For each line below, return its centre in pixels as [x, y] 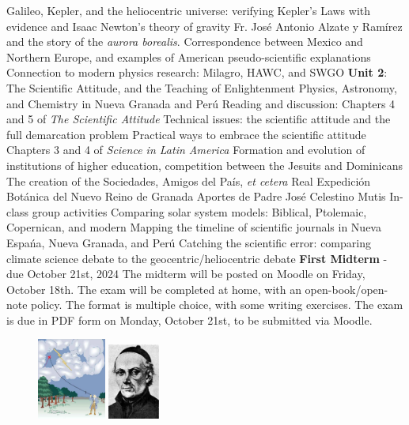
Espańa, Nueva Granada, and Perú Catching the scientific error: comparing [189, 242]
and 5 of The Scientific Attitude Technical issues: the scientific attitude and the [199, 119]
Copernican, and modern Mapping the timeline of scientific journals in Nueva [194, 227]
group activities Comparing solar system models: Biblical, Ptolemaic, [199, 211]
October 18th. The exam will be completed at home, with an [154, 289]
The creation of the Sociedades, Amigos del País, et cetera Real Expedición [189, 181]
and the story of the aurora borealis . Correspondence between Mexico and [185, 41]
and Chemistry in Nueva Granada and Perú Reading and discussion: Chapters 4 [201, 103]
